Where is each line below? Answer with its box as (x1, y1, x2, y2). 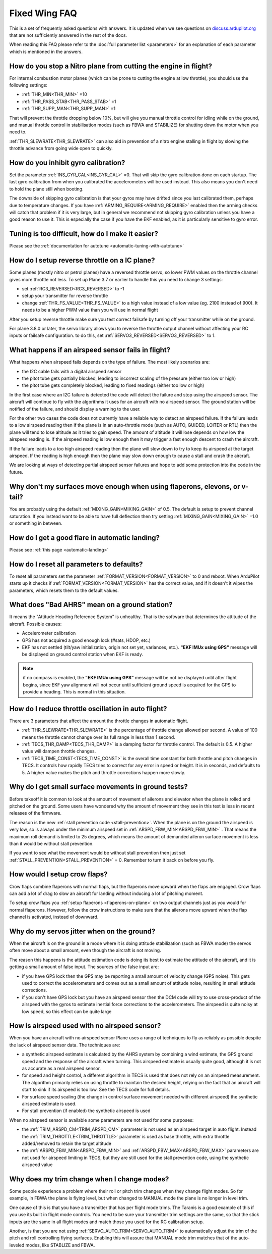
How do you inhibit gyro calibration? (9, 158, 125, 167)
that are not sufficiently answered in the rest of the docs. (9, 32, 127, 38)
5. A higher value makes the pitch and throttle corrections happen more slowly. (22, 769, 186, 775)
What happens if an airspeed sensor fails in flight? (9, 346, 171, 355)
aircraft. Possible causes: (9, 621, 62, 627)
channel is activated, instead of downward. (9, 914, 99, 920)
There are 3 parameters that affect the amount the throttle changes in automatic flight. (9, 718, 188, 724)
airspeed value (22, 1162, 53, 1168)
